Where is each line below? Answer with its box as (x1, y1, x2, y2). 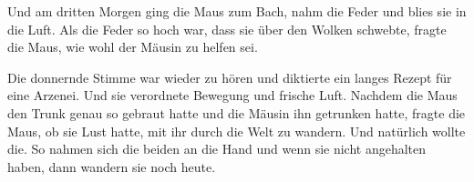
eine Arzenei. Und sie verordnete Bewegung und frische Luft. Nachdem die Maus (7, 86, 458, 105)
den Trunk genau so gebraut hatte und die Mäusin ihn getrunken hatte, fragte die (7, 103, 466, 122)
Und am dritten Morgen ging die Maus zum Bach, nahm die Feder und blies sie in (7, 2, 467, 20)
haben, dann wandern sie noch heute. (7, 157, 216, 176)
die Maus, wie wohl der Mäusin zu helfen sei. (7, 37, 258, 56)
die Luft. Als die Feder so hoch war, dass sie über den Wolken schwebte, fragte (7, 19, 447, 38)
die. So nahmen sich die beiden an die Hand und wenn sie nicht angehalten (7, 139, 427, 158)
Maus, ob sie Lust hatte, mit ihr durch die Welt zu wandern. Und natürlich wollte (7, 121, 466, 140)
